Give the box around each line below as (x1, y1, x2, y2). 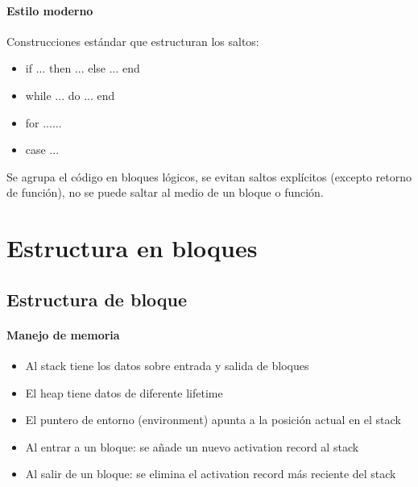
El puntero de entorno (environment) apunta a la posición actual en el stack (25, 411, 401, 428)
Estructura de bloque (6, 286, 188, 311)
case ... (25, 141, 60, 158)
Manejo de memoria (6, 326, 120, 343)
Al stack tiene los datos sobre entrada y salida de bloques (25, 356, 309, 373)
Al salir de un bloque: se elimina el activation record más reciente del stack (25, 465, 396, 482)
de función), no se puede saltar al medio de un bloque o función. (6, 184, 324, 201)
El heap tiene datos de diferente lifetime (25, 384, 223, 401)
